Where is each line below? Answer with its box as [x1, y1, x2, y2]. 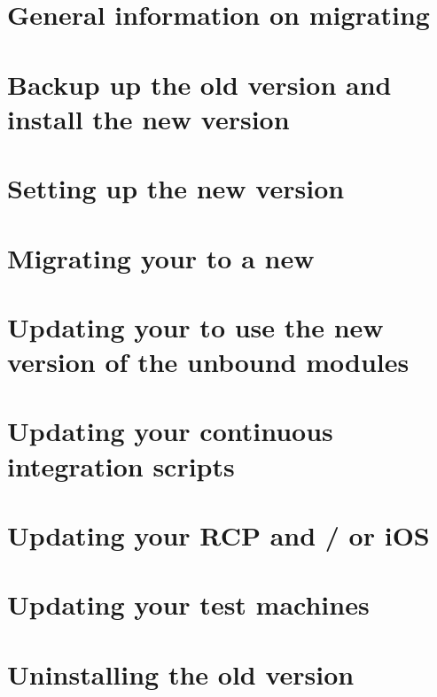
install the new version [7, 100, 290, 136]
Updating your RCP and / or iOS [7, 517, 430, 553]
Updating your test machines [7, 586, 370, 623]
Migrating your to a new [7, 239, 315, 275]
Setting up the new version [7, 170, 345, 206]
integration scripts [7, 447, 235, 484]
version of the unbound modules [7, 344, 410, 380]
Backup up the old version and [7, 66, 392, 102]
